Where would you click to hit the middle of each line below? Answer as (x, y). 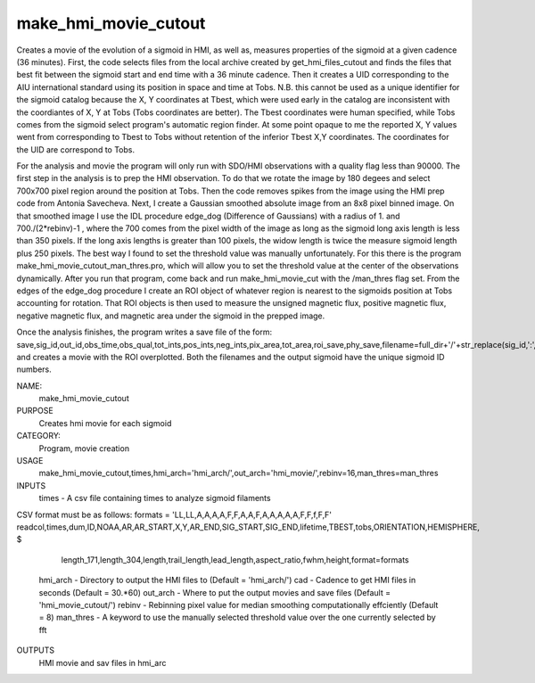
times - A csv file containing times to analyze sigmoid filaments (155, 498)
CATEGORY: (39, 436)
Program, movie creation (84, 448)
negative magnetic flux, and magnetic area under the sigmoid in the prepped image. (171, 316)
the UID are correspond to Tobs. (76, 149)
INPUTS (31, 485)
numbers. (34, 369)
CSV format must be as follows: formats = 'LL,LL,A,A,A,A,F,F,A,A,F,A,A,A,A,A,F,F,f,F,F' (174, 514)
